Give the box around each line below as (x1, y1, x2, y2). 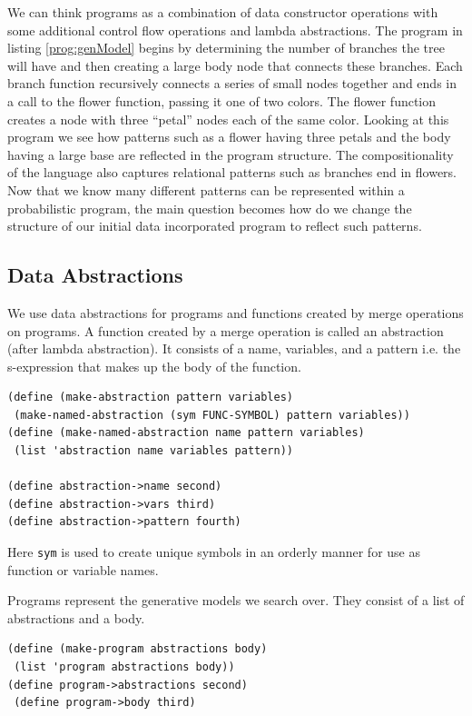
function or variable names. (7, 560, 159, 579)
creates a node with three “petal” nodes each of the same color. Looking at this (7, 109, 449, 128)
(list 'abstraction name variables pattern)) (14, 444, 293, 458)
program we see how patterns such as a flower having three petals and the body (7, 127, 451, 146)
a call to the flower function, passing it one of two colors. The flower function (7, 91, 437, 110)
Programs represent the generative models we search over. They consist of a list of (7, 591, 465, 610)
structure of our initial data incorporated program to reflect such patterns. (7, 216, 422, 235)
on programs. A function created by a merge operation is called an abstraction (7, 321, 444, 340)
